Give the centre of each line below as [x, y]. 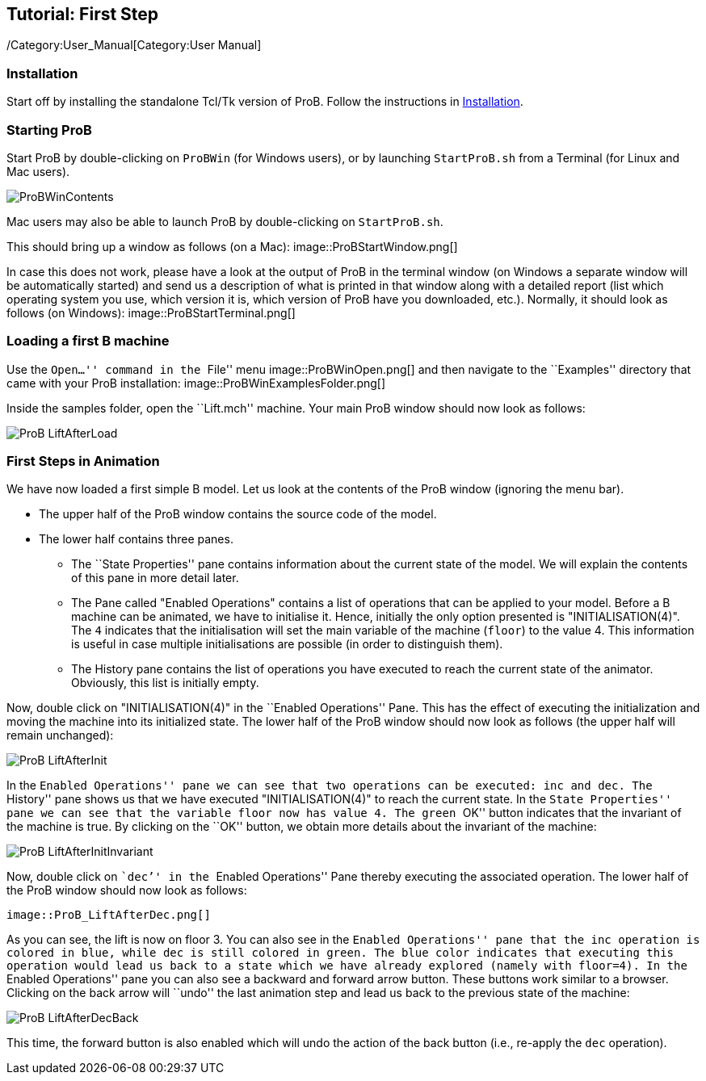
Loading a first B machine [88, 341]
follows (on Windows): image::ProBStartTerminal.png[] [151, 312]
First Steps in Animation [83, 461]
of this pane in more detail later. [155, 578]
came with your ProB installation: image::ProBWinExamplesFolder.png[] [196, 383]
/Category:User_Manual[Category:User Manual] [134, 45]
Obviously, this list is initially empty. [165, 683]
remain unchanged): [60, 735]
